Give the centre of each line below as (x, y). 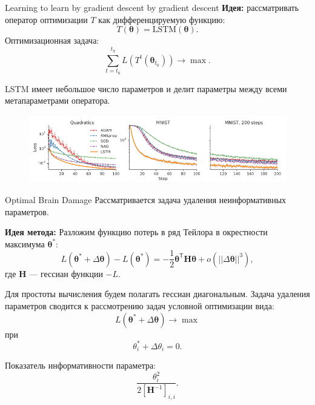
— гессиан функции (66, 273)
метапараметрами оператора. (58, 100)
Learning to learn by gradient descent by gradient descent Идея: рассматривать (152, 7)
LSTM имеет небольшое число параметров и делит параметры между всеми (146, 88)
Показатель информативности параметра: (81, 365)
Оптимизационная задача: (52, 40)
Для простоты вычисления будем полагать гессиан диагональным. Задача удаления (157, 294)
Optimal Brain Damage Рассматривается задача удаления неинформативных (146, 199)
